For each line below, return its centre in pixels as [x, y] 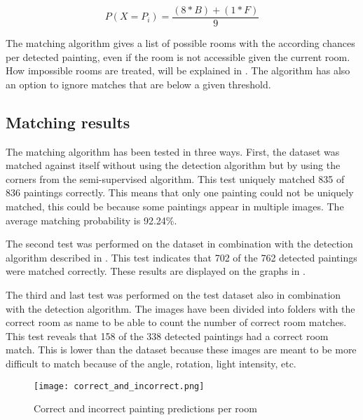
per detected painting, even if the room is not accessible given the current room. [178, 56]
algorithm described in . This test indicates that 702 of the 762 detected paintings [181, 257]
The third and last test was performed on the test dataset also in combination [173, 294]
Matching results [68, 122]
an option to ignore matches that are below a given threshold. [138, 84]
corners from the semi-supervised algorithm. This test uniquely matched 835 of [175, 178]
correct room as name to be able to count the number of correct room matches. [176, 322]
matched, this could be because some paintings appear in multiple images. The [175, 206]
